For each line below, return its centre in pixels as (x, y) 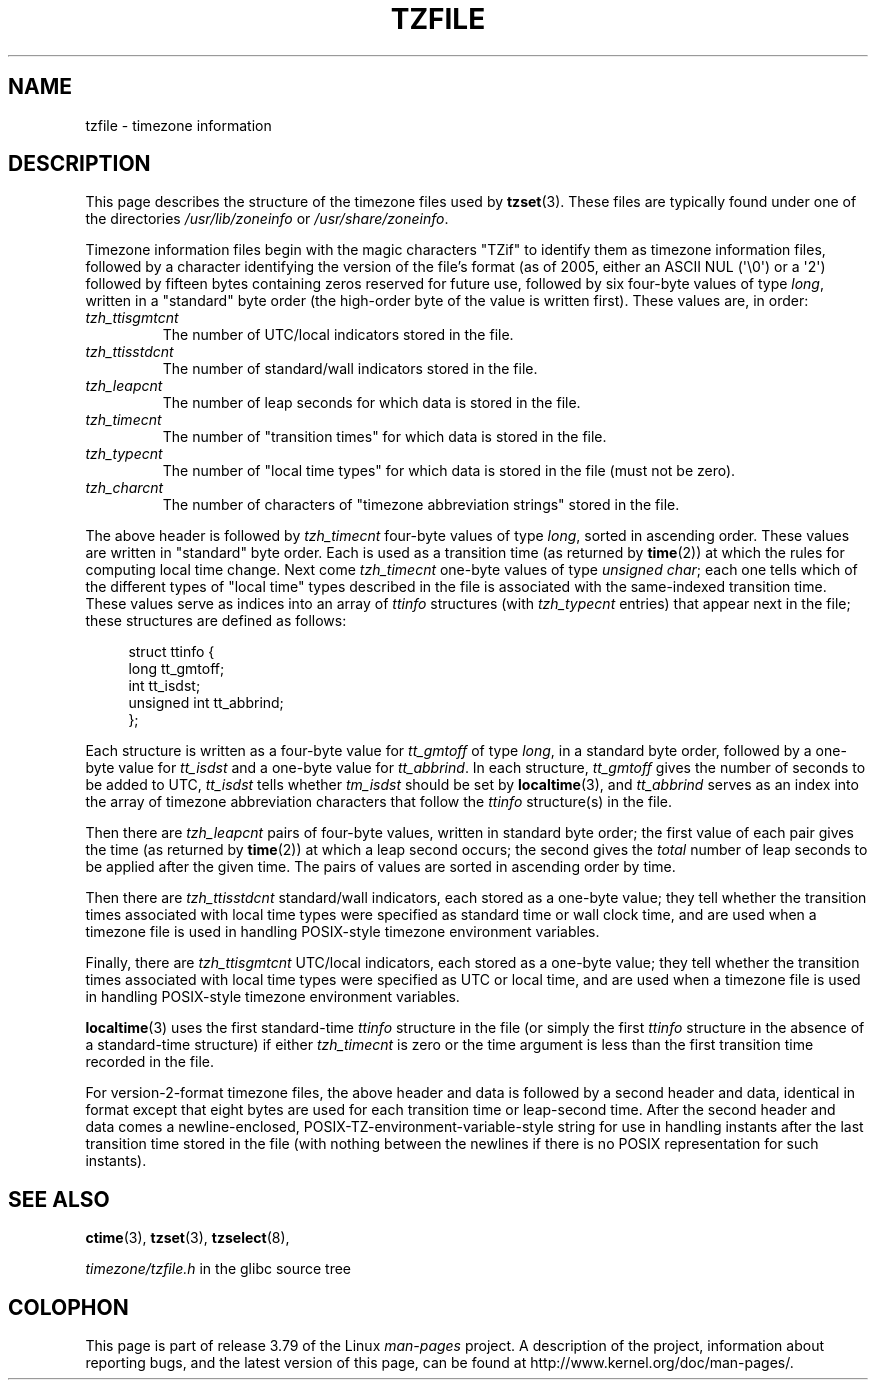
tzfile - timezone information (178, 125)
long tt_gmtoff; (176, 669)
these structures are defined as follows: (216, 621)
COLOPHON (68, 1307)
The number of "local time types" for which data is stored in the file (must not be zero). (449, 471)
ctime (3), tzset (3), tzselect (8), (187, 1238)
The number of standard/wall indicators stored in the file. (350, 369)
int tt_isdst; (164, 686)
